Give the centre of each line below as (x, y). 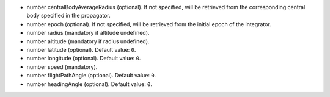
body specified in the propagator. (69, 16)
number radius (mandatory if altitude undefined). (88, 33)
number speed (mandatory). (62, 66)
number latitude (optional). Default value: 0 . (81, 49)
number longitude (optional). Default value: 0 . (84, 59)
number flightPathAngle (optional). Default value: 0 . (91, 76)
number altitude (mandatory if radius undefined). (88, 41)
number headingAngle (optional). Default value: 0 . (90, 84)
